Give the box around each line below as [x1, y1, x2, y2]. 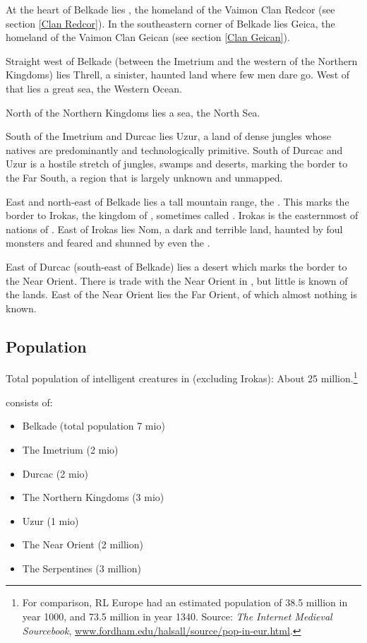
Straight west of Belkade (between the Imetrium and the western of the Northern [6, 53, 358, 68]
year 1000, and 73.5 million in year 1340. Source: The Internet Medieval [22, 609, 332, 624]
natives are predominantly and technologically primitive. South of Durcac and [6, 142, 343, 157]
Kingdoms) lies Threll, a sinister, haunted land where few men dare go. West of [6, 67, 350, 82]
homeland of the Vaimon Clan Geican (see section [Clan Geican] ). [6, 30, 290, 45]
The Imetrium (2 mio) [22, 442, 119, 456]
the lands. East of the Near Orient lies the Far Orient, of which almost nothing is [6, 287, 357, 302]
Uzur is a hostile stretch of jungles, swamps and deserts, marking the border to [6, 156, 348, 171]
